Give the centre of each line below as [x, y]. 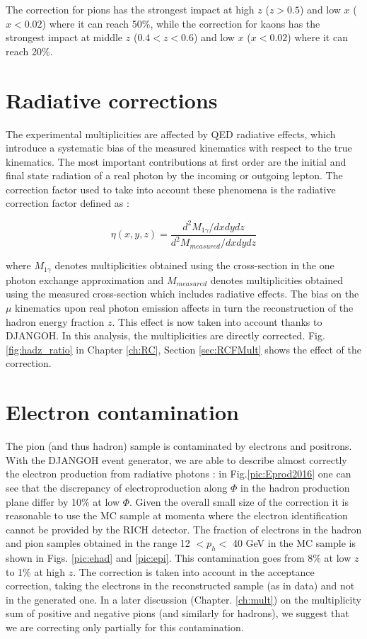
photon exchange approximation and [85, 279]
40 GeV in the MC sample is [294, 543]
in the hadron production [295, 487]
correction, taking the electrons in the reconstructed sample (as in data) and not [180, 586]
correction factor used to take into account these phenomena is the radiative [171, 189]
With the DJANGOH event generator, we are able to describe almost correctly [176, 459]
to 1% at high [35, 571]
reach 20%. [29, 51]
